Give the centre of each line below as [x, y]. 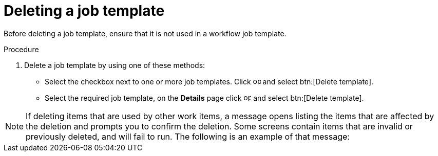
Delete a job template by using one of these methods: [115, 65]
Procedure [21, 49]
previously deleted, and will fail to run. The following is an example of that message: [188, 136]
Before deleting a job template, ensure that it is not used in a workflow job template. [145, 33]
